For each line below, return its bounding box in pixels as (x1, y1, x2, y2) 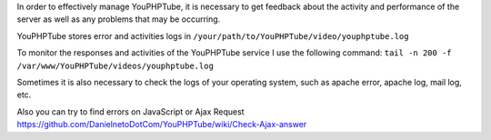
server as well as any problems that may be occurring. (16, 14, 221, 25)
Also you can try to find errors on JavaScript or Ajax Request (16, 105, 245, 117)
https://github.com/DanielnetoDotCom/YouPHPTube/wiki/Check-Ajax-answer (16, 119, 307, 130)
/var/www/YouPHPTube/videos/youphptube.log (16, 60, 214, 71)
